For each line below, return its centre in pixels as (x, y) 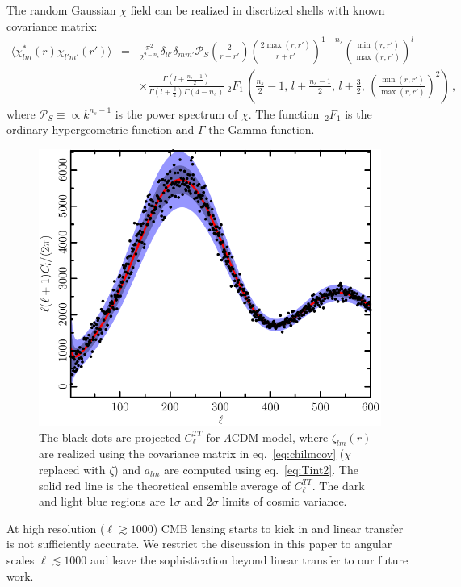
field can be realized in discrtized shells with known (258, 10)
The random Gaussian (61, 10)
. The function (284, 113)
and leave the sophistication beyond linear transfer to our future (249, 559)
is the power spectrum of (176, 113)
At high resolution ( (56, 528)
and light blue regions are (102, 501)
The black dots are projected (110, 437)
